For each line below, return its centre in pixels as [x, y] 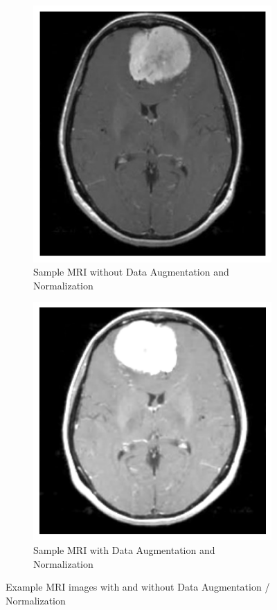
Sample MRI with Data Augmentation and [124, 550]
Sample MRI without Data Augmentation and [131, 272]
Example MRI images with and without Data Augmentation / [138, 587]
